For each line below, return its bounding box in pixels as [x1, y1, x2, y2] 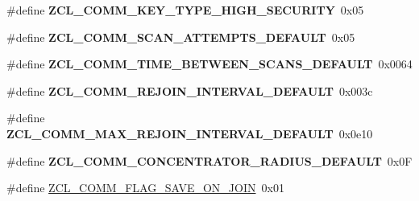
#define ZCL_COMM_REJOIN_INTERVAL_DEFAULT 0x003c [6, 82, 373, 99]
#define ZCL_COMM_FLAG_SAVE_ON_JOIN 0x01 [6, 179, 284, 196]
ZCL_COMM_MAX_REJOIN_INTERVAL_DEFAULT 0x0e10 [6, 125, 373, 142]
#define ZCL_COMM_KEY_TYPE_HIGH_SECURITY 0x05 [6, 2, 364, 18]
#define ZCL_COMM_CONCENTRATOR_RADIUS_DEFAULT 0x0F [6, 152, 413, 169]
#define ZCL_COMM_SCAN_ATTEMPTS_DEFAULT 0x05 [6, 28, 355, 45]
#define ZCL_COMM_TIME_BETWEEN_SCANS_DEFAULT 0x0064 [6, 55, 413, 72]
